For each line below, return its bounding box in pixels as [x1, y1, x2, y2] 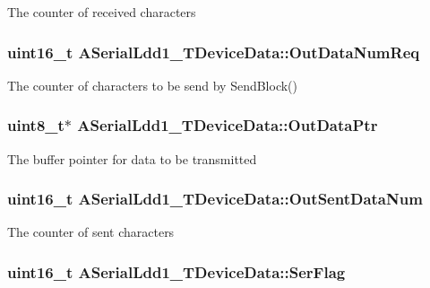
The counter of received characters [7, 3, 196, 21]
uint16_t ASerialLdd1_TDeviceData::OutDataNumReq [7, 40, 420, 63]
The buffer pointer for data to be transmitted [7, 149, 257, 168]
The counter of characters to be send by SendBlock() [7, 75, 298, 94]
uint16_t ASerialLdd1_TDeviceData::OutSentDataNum [7, 188, 423, 210]
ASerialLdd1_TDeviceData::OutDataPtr [77, 114, 378, 136]
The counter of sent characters [7, 223, 175, 241]
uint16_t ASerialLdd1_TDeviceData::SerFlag [7, 260, 346, 283]
